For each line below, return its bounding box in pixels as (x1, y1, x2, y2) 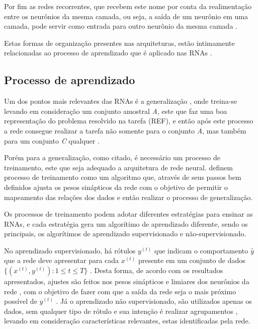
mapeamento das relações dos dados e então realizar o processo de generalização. (4, 191, 253, 202)
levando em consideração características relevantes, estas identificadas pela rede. (4, 315, 250, 326)
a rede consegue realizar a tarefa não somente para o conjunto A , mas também (4, 125, 246, 136)
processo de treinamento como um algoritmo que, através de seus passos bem (4, 172, 241, 182)
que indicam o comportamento (154, 245, 248, 255)
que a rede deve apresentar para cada (4, 255, 119, 266)
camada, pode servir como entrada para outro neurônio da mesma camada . (4, 21, 237, 31)
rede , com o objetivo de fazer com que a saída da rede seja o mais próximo (4, 286, 236, 296)
